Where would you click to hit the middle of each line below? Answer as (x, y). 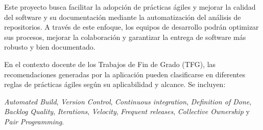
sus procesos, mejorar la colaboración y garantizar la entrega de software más (125, 37)
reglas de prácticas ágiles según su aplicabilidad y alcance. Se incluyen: (115, 84)
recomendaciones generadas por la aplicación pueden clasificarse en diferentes (125, 74)
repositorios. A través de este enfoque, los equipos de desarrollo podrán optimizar (131, 27)
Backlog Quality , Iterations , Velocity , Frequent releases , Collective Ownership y (127, 111)
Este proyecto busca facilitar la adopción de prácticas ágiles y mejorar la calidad (130, 7)
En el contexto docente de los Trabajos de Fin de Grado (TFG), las (110, 64)
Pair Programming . (34, 121)
